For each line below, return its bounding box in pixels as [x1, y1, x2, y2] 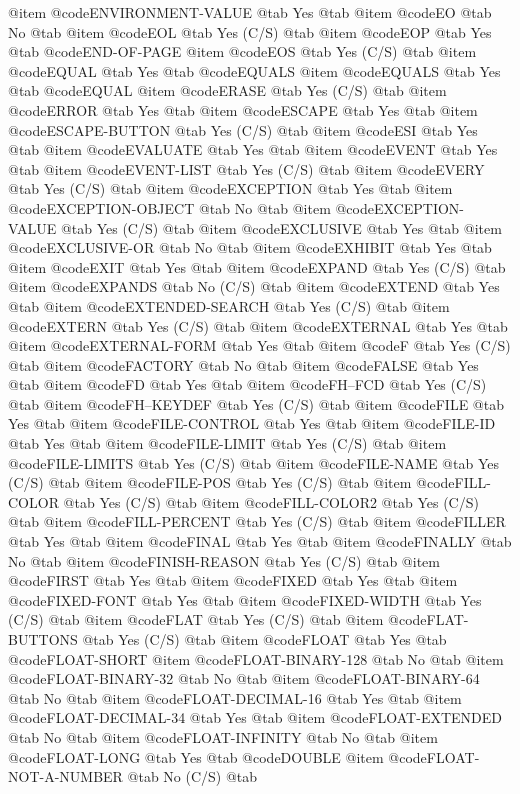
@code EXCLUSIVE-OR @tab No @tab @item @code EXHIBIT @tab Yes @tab [8, 237, 492, 258]
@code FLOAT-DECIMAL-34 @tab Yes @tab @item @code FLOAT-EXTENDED [8, 707, 502, 728]
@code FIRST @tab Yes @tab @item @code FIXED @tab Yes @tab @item [8, 570, 458, 591]
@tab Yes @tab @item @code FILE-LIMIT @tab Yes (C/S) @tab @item [8, 433, 447, 454]
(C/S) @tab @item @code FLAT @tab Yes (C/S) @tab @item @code [8, 609, 427, 630]
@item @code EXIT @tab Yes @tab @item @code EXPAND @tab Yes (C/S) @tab [8, 256, 506, 277]
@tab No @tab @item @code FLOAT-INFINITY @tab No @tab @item [8, 726, 438, 747]
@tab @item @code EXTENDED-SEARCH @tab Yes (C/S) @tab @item [8, 295, 450, 316]
